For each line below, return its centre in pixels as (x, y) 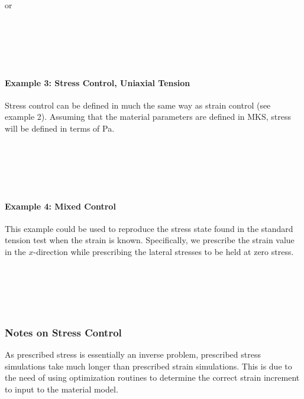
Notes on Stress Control (63, 332)
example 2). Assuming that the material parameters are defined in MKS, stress (148, 117)
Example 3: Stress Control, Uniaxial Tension (98, 82)
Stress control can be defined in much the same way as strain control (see (138, 105)
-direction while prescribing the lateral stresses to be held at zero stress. (164, 251)
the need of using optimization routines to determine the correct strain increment (152, 377)
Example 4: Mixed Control (60, 206)
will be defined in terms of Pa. (60, 128)
